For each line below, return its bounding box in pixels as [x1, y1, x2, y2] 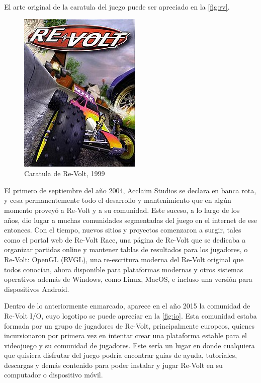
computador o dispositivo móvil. [4, 369, 103, 380]
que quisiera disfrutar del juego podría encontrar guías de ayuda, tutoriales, [4, 350, 237, 360]
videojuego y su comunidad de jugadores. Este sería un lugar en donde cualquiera [4, 340, 255, 350]
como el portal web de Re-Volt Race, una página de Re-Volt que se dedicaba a [4, 234, 246, 245]
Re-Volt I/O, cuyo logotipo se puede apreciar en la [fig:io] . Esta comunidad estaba [4, 310, 257, 321]
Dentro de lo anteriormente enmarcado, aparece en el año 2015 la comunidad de [4, 300, 250, 311]
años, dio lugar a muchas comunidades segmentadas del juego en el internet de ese [4, 214, 257, 225]
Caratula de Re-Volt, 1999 [24, 168, 105, 179]
